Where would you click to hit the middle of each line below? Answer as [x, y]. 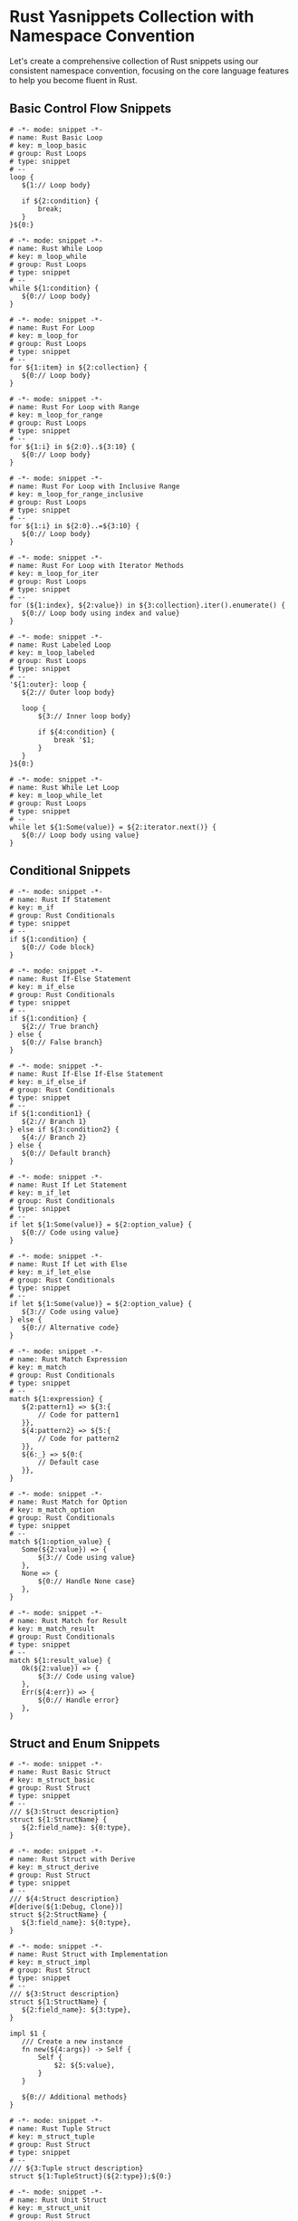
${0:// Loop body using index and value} [101, 613]
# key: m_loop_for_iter [54, 573]
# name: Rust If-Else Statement [70, 979]
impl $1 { [28, 2034]
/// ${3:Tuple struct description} [77, 2168]
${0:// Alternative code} [70, 1327]
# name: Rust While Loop [56, 248]
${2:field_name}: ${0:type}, [76, 1828]
